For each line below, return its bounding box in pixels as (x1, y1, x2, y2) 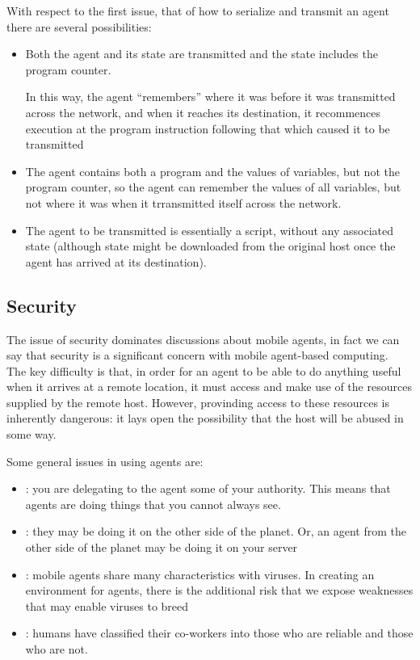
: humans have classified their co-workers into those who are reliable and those (25, 624, 414, 641)
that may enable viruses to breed (25, 597, 189, 614)
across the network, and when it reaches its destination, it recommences (25, 103, 381, 120)
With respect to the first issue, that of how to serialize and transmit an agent (6, 2, 389, 19)
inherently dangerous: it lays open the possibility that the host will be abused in (6, 410, 404, 427)
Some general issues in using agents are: (6, 452, 204, 469)
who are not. (25, 641, 88, 658)
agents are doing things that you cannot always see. (25, 495, 281, 512)
